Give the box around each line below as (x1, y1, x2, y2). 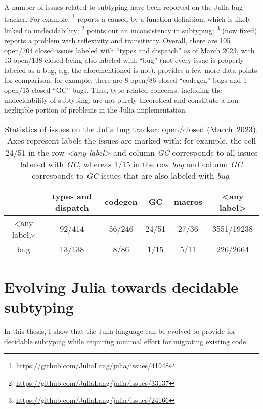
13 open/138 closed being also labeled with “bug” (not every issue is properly (4, 55, 244, 65)
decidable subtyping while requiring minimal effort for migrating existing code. (4, 336, 248, 346)
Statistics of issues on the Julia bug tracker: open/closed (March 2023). (5, 123, 258, 135)
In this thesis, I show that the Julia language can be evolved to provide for (4, 326, 236, 337)
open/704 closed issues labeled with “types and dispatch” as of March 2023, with (4, 45, 255, 55)
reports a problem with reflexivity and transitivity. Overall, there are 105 (4, 35, 231, 46)
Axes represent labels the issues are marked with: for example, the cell (7, 134, 256, 146)
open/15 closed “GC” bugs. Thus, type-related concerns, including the (4, 85, 222, 95)
